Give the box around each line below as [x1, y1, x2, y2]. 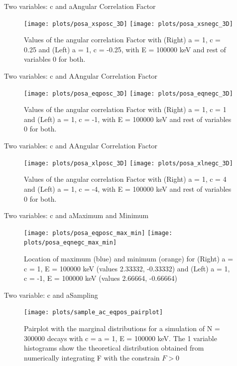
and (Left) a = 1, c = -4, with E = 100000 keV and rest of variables [24, 183, 232, 194]
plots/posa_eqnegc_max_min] [24, 239, 117, 246]
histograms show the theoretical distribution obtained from [24, 343, 204, 353]
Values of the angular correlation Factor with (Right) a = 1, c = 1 [24, 104, 227, 115]
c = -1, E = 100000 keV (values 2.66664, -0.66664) [24, 273, 177, 283]
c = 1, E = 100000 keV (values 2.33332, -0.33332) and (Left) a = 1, [24, 263, 230, 273]
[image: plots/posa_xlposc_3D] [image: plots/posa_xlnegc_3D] [24, 159, 233, 167]
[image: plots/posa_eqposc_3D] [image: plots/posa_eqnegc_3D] [24, 90, 233, 97]
